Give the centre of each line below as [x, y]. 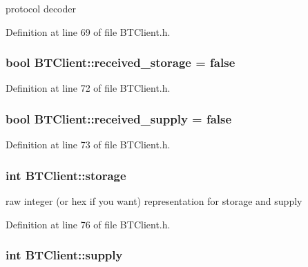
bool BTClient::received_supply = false [119, 118]
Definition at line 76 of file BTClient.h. [88, 224]
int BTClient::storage [66, 175]
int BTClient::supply [64, 255]
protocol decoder [41, 8]
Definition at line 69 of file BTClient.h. [88, 31]
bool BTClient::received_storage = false [121, 62]
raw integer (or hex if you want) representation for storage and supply [154, 201]
